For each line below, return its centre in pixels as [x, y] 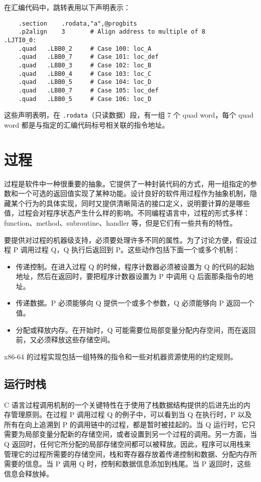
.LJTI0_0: [20, 40]
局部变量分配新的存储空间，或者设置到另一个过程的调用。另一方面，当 [141, 434]
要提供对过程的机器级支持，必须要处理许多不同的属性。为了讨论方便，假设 [127, 239]
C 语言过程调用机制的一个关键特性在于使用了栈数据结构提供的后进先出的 [124, 404]
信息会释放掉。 [29, 473]
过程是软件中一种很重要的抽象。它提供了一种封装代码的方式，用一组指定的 [127, 183]
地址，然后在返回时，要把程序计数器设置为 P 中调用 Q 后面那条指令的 [131, 276]
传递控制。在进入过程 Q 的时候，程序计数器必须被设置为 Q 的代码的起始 [135, 266]
